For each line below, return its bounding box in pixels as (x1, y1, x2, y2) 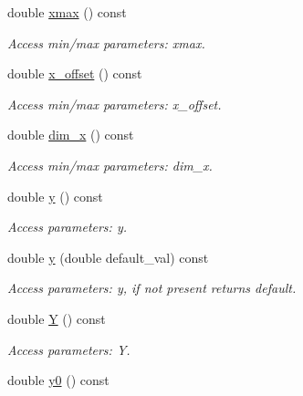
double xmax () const (7, 3, 127, 21)
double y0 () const (7, 370, 110, 390)
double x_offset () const (7, 64, 142, 83)
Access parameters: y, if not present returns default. (7, 278, 297, 297)
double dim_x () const (7, 125, 134, 144)
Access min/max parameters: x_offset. (7, 94, 222, 113)
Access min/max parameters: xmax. (7, 33, 205, 52)
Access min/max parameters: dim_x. (7, 155, 213, 174)
